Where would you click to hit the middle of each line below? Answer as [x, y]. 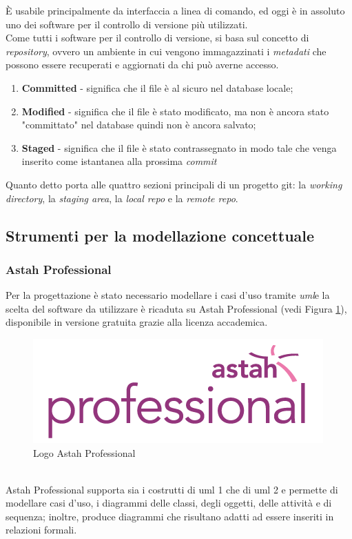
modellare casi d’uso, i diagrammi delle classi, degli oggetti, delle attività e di [169, 503]
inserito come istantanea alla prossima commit [119, 161]
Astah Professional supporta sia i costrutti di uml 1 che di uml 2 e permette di [172, 489]
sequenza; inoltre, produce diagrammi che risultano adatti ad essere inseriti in [170, 516]
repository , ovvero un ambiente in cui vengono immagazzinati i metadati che [166, 51]
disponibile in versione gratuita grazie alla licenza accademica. [137, 322]
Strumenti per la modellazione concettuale [160, 235]
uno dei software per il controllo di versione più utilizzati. [127, 24]
